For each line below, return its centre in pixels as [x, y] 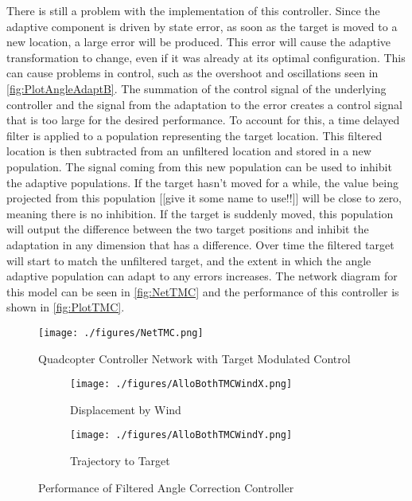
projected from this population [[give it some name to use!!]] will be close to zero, [204, 198]
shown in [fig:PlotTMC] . [66, 307]
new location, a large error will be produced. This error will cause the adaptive [199, 42]
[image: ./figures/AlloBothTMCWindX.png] [181, 384]
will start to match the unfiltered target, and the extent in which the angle [189, 260]
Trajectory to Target [120, 461]
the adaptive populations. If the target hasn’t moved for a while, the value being [202, 182]
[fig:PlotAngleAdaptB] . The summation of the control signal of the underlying [196, 88]
